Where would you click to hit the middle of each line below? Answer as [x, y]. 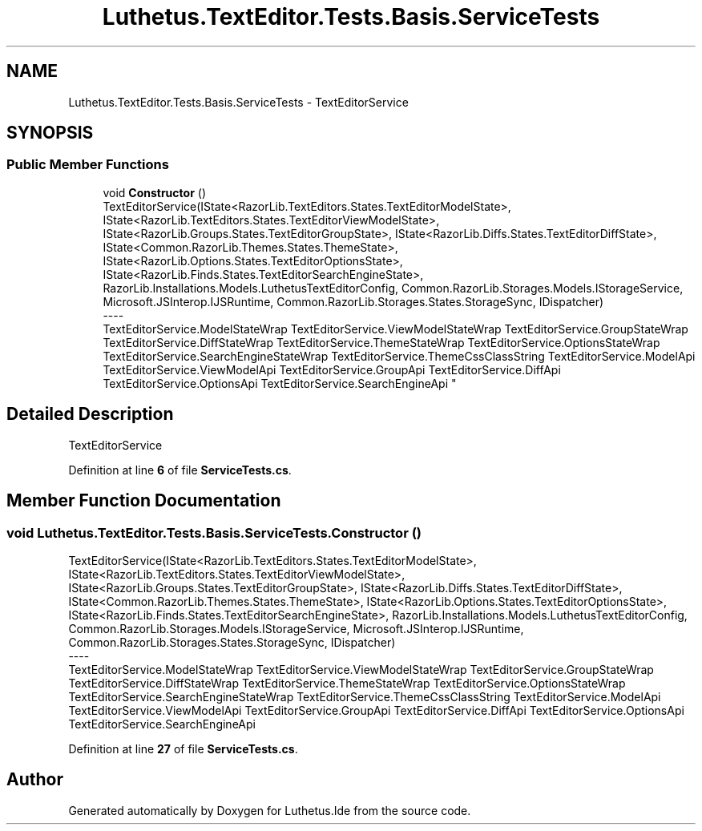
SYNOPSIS [50, 133]
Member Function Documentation [144, 501]
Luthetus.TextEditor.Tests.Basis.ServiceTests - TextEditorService [238, 102]
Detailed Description [90, 414]
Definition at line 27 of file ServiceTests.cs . [183, 748]
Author [35, 780]
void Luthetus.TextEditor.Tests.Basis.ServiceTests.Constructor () [214, 532]
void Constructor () [154, 192]
